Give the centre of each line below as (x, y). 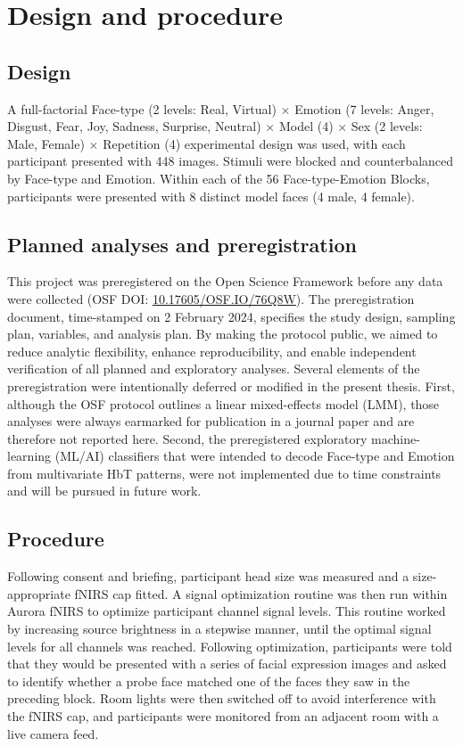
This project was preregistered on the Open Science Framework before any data (225, 281)
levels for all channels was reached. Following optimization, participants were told (230, 646)
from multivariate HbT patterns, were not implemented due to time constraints (224, 473)
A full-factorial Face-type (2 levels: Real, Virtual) (142, 108)
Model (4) (306, 126)
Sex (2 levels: (387, 126)
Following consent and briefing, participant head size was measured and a (208, 576)
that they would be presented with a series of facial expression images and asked (227, 664)
